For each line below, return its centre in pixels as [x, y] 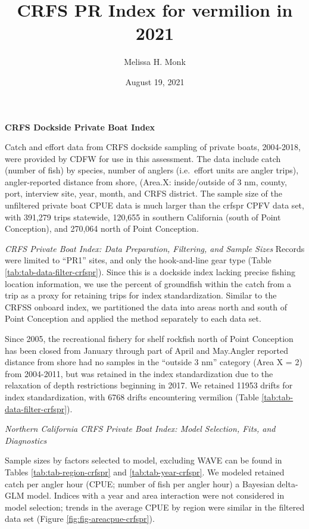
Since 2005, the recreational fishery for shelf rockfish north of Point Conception [149, 338]
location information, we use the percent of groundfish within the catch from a [148, 283]
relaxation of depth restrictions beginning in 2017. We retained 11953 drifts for [149, 385]
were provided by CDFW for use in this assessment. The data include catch [143, 158]
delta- [288, 483]
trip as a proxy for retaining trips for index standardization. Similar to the [141, 295]
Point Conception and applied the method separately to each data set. [133, 318]
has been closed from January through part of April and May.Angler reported [146, 350]
